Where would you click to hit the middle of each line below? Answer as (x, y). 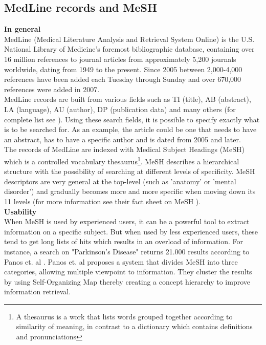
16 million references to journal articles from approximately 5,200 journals (120, 59)
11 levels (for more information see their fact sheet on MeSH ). (103, 201)
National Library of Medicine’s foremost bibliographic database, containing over (129, 49)
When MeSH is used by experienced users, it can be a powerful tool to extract (127, 221)
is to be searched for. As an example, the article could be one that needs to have (130, 129)
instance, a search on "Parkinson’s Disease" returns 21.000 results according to (127, 251)
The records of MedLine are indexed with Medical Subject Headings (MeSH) (124, 149)
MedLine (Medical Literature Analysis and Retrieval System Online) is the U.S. (129, 39)
